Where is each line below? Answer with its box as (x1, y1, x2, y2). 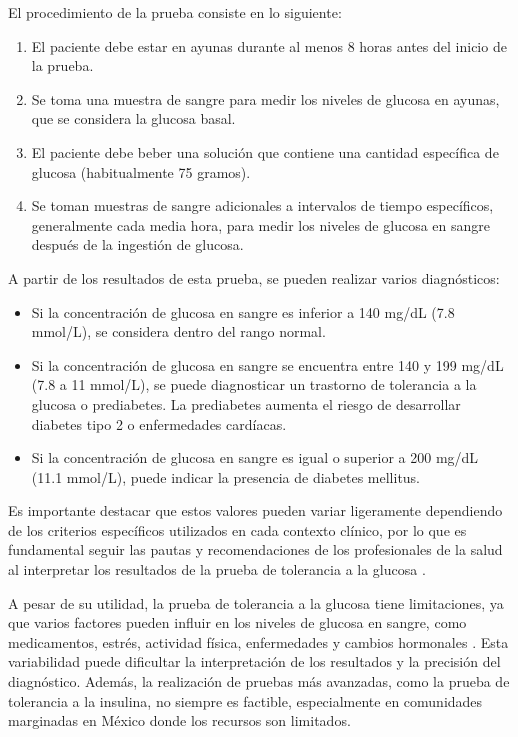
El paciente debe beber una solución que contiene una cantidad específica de (31, 141, 499, 162)
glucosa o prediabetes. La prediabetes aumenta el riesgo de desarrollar (31, 393, 461, 414)
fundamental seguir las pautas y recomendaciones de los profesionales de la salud (8, 539, 503, 560)
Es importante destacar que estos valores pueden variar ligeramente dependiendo (8, 500, 503, 521)
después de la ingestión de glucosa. (31, 234, 244, 255)
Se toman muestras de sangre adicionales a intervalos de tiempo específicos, (31, 195, 494, 216)
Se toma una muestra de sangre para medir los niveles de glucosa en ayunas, (31, 88, 500, 109)
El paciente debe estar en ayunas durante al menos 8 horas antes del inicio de (31, 35, 507, 56)
